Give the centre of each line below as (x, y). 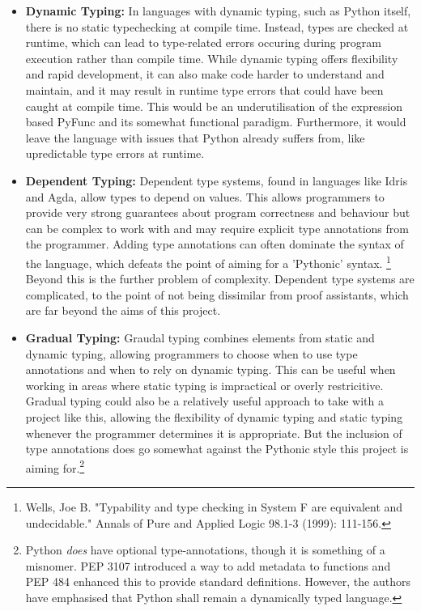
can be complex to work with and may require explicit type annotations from (217, 228)
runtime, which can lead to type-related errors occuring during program (203, 42)
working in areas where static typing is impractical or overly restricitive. (204, 385)
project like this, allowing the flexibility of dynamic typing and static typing (214, 416)
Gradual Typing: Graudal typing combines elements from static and (200, 337)
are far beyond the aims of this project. (123, 310)
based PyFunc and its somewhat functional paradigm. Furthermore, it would (216, 122)
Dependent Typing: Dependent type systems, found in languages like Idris (217, 180)
